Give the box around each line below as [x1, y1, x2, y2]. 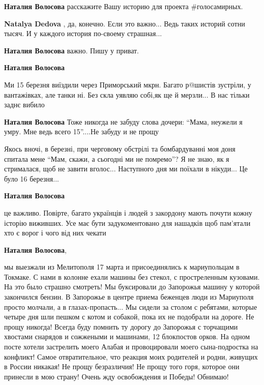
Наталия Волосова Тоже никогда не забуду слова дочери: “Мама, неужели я [4, 116, 243, 127]
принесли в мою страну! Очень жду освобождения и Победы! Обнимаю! [4, 371, 229, 381]
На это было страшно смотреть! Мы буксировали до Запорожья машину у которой [4, 281, 260, 292]
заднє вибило [4, 99, 45, 110]
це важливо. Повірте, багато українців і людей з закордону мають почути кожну [4, 207, 252, 218]
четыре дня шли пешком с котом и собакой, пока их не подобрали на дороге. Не [4, 311, 254, 322]
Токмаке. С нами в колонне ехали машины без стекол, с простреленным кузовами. [4, 271, 260, 282]
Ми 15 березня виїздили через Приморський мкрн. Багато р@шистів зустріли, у [4, 79, 251, 90]
